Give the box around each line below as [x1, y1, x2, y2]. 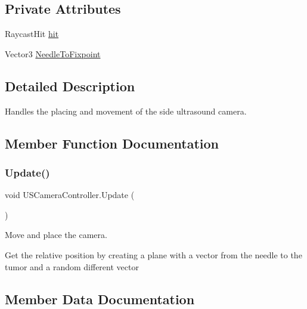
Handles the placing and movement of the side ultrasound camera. [5, 104, 247, 117]
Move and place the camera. [5, 228, 107, 241]
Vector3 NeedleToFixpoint [5, 47, 101, 60]
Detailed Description [5, 76, 135, 95]
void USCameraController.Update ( [5, 189, 135, 201]
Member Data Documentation [5, 289, 195, 308]
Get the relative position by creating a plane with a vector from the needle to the [5, 248, 302, 261]
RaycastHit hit [5, 27, 59, 40]
